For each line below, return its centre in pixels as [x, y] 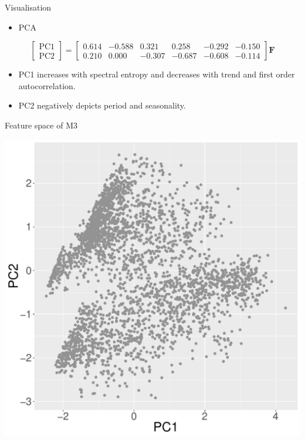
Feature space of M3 [41, 125]
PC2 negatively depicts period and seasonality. [102, 105]
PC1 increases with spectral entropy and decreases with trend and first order [157, 74]
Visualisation [28, 7]
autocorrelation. [47, 85]
